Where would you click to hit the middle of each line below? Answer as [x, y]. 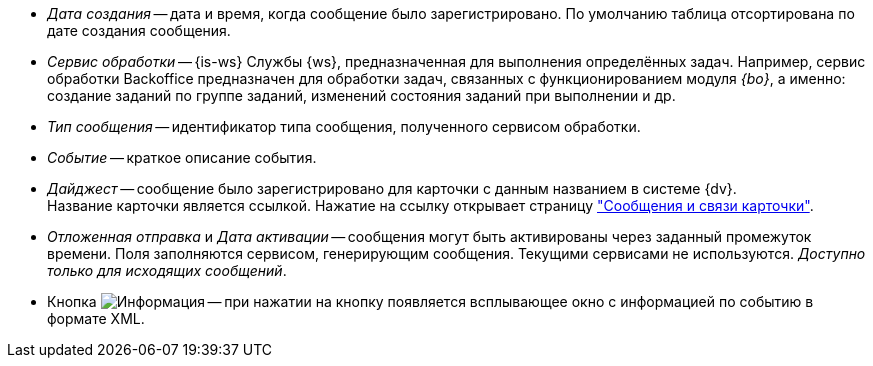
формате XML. [96, 318]
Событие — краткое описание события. [182, 157]
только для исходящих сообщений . [167, 270]
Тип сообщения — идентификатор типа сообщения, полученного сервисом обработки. [344, 126]
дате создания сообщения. [139, 30]
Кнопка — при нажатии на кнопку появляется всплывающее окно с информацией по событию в [430, 301]
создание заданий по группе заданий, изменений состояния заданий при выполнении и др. [361, 95]
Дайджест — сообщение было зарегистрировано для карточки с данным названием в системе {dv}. [392, 188]
